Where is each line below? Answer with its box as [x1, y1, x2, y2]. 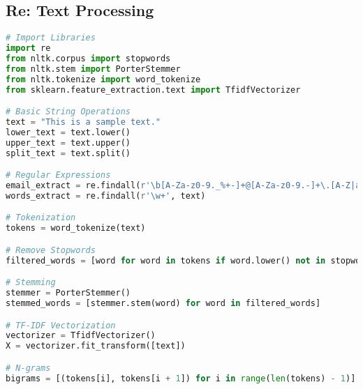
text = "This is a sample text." [6, 116, 161, 127]
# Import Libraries [6, 33, 96, 43]
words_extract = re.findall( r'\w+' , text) [6, 190, 206, 201]
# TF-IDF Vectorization [6, 320, 116, 330]
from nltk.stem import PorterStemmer [6, 63, 181, 74]
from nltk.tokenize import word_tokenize [6, 74, 201, 84]
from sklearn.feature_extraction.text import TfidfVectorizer [6, 84, 301, 95]
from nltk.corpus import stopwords [6, 53, 171, 63]
